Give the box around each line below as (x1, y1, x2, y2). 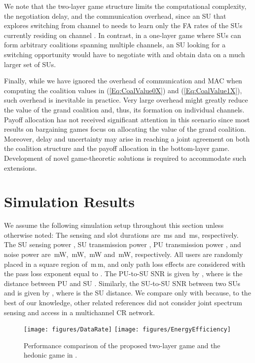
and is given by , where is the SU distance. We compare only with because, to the (4, 288, 251, 298)
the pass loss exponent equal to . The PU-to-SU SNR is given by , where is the (4, 268, 243, 279)
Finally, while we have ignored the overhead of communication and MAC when (4, 75, 242, 86)
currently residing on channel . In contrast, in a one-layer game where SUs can (4, 30, 241, 40)
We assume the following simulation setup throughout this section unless (4, 220, 224, 230)
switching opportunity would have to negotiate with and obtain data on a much (4, 49, 245, 59)
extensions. (4, 162, 37, 173)
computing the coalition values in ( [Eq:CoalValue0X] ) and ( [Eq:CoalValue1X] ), (4, 85, 242, 95)
